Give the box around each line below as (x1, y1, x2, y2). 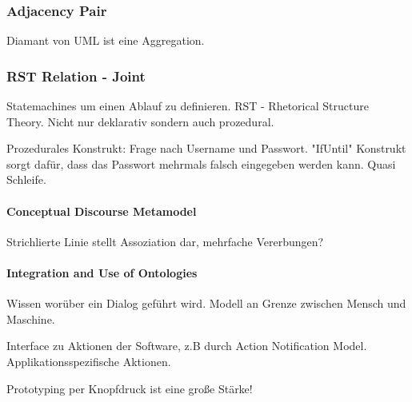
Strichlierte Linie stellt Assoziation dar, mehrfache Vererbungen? (6, 233, 324, 249)
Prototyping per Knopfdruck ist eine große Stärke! (6, 380, 253, 396)
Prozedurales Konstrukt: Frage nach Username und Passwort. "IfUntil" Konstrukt (6, 140, 406, 157)
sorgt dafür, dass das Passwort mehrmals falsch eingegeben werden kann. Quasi (6, 155, 396, 172)
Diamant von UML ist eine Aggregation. (6, 32, 205, 49)
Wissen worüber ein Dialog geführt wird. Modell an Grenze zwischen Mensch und (6, 295, 406, 312)
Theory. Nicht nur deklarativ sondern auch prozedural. (6, 113, 274, 129)
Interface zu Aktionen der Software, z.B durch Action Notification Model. (6, 337, 367, 354)
